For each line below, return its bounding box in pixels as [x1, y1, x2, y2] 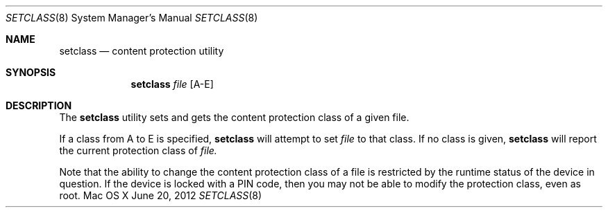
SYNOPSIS [6, 66, 56, 78]
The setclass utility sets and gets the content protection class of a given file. [59, 111, 409, 123]
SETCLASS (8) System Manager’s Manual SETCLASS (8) [6, 12, 258, 24]
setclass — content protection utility [59, 45, 224, 57]
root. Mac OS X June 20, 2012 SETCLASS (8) [59, 189, 262, 201]
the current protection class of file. [59, 145, 217, 156]
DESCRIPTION [6, 100, 72, 111]
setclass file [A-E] [130, 78, 214, 90]
